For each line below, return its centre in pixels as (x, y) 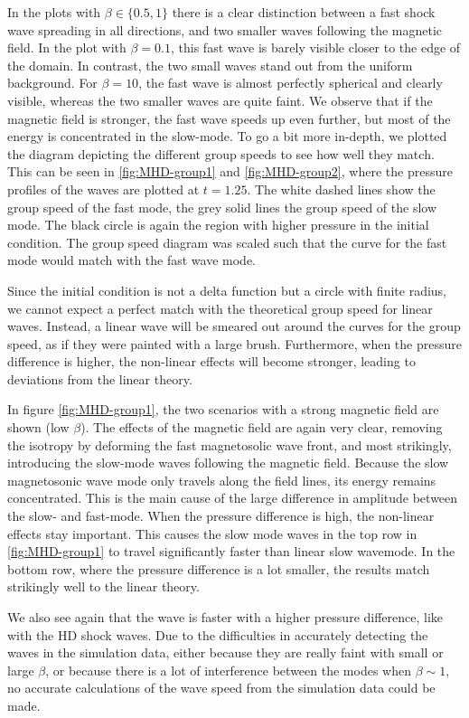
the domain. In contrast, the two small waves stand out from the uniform (210, 65)
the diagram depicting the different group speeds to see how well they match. (221, 153)
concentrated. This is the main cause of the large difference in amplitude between (233, 498)
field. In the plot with (67, 47)
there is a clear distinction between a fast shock (304, 12)
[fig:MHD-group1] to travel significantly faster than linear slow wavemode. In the (231, 551)
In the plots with (54, 12)
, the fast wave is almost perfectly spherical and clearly (291, 83)
